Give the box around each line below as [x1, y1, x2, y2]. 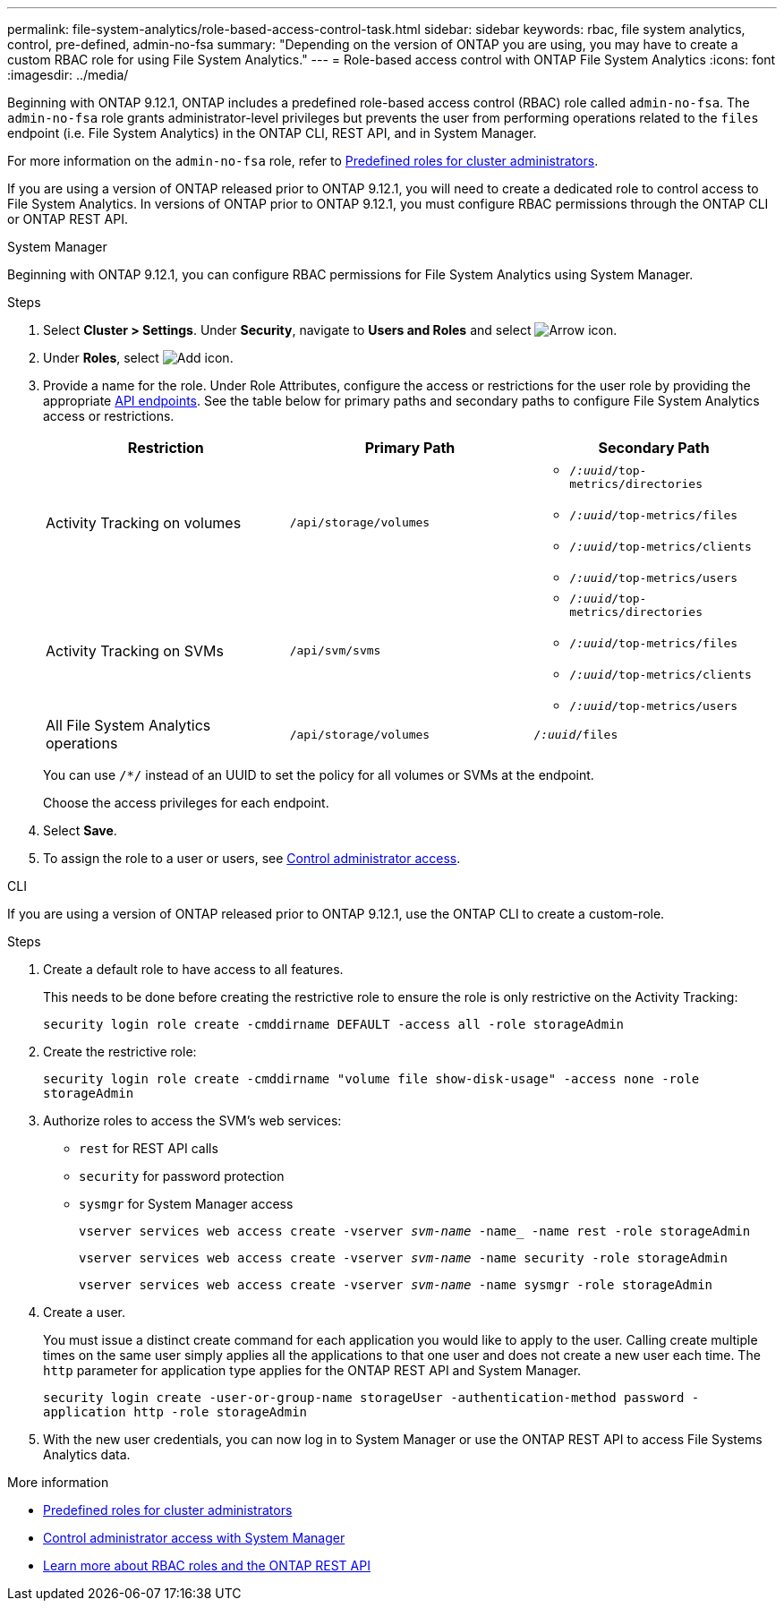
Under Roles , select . [43, 350, 234, 365]
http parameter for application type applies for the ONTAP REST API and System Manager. [43, 1363, 582, 1378]
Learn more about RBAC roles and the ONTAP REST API [43, 1558, 371, 1573]
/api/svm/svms [289, 644, 381, 657]
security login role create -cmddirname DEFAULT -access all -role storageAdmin [43, 1017, 625, 1031]
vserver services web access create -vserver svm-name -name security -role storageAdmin [79, 1251, 728, 1265]
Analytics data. [43, 1447, 131, 1462]
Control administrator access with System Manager [43, 1530, 345, 1545]
